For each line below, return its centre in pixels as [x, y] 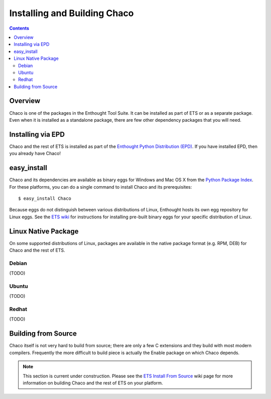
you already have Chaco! [35, 153]
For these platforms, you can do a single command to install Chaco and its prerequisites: [101, 187]
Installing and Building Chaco [72, 13]
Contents [19, 28]
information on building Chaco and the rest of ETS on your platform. [93, 383]
